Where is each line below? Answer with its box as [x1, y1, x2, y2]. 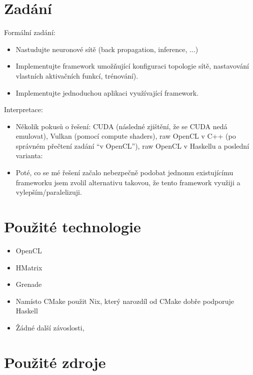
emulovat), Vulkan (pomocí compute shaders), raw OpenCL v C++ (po [15, 131, 236, 141]
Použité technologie [4, 216, 141, 237]
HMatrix [15, 262, 42, 272]
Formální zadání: [4, 27, 55, 38]
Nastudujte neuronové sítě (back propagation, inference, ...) [15, 44, 198, 54]
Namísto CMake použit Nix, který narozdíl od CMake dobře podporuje [15, 295, 234, 306]
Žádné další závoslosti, [15, 322, 84, 332]
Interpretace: [4, 104, 43, 115]
